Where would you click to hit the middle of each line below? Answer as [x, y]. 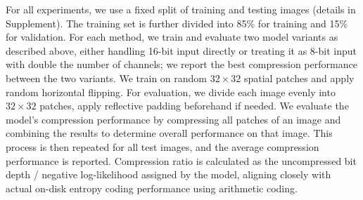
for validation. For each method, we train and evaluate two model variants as [172, 37]
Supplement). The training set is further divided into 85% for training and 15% [177, 23]
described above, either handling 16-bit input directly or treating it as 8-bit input [181, 50]
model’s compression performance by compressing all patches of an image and [173, 119]
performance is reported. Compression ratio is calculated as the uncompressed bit [181, 160]
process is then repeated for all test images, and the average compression [163, 146]
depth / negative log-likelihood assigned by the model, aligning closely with [168, 174]
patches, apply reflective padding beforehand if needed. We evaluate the [194, 106]
